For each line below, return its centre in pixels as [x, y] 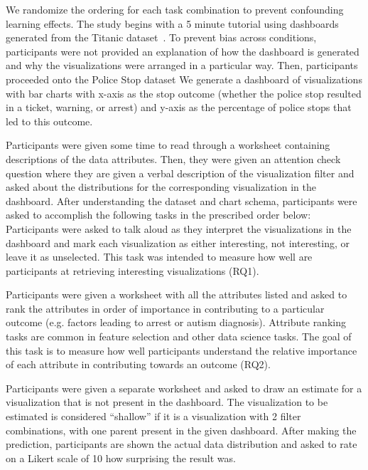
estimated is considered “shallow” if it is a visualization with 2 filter [153, 416]
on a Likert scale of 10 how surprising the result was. [121, 458]
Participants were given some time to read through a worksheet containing [168, 145]
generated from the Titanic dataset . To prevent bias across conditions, [161, 37]
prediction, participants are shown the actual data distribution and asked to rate [182, 444]
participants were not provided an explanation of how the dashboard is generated [183, 51]
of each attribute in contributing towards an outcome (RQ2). [138, 364]
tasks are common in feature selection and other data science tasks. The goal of [179, 336]
